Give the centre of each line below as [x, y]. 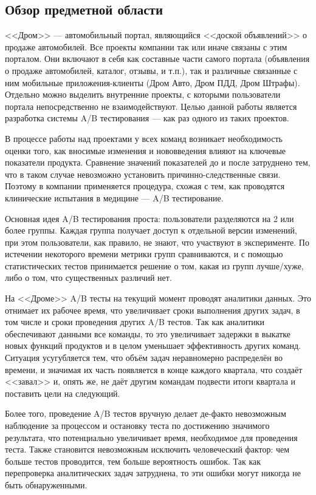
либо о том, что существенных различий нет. [88, 278]
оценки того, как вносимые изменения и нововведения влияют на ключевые [146, 150]
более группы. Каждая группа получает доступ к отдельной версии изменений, [151, 230]
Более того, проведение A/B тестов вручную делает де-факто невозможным [146, 413]
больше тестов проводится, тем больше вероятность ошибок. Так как [133, 461]
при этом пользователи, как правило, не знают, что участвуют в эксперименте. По [157, 242]
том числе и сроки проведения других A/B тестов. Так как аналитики [135, 322]
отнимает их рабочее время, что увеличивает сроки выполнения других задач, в [153, 310]
